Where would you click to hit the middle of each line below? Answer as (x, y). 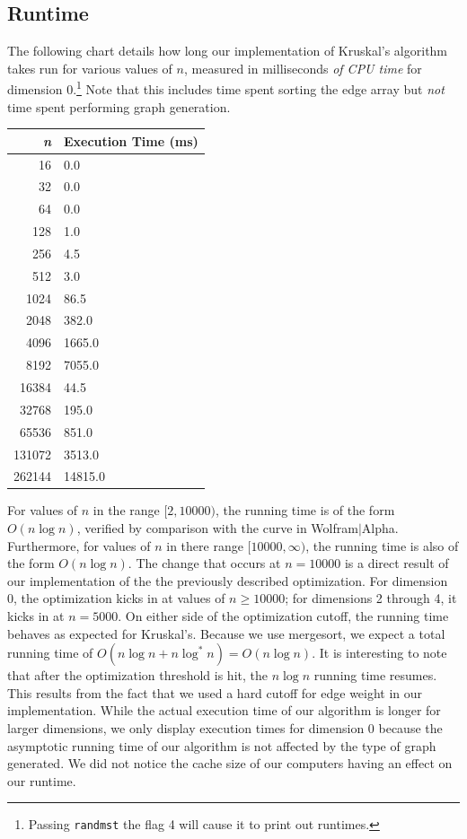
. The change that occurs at (204, 563)
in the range (126, 510)
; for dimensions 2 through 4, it (371, 598)
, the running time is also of (382, 545)
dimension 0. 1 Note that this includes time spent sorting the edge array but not (226, 88)
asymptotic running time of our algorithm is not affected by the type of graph (222, 745)
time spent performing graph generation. (119, 106)
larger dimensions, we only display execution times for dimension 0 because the (225, 728)
